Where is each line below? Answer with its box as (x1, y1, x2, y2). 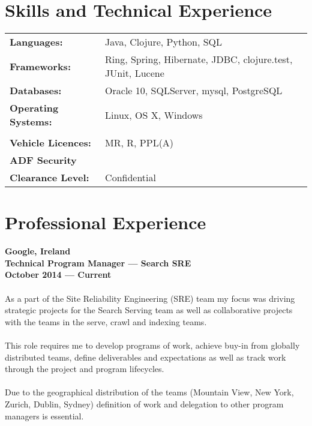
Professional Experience (5, 210, 206, 235)
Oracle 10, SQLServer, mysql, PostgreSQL (105, 83, 283, 98)
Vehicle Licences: (10, 136, 91, 150)
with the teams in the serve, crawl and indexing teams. (5, 315, 207, 328)
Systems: (10, 115, 52, 129)
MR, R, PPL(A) (105, 136, 174, 150)
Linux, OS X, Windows (105, 107, 203, 122)
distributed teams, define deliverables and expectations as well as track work (5, 350, 286, 363)
